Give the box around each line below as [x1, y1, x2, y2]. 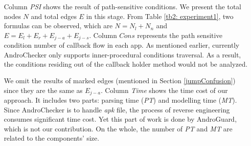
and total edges [31, 11, 77, 21]
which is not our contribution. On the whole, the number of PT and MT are [4, 123, 233, 133]
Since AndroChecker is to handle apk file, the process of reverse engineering [4, 104, 230, 114]
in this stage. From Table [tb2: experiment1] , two [86, 11, 234, 21]
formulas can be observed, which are [4, 20, 113, 31]
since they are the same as [4, 85, 83, 95]
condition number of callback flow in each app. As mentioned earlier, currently [4, 40, 239, 50]
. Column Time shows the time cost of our [100, 85, 228, 95]
